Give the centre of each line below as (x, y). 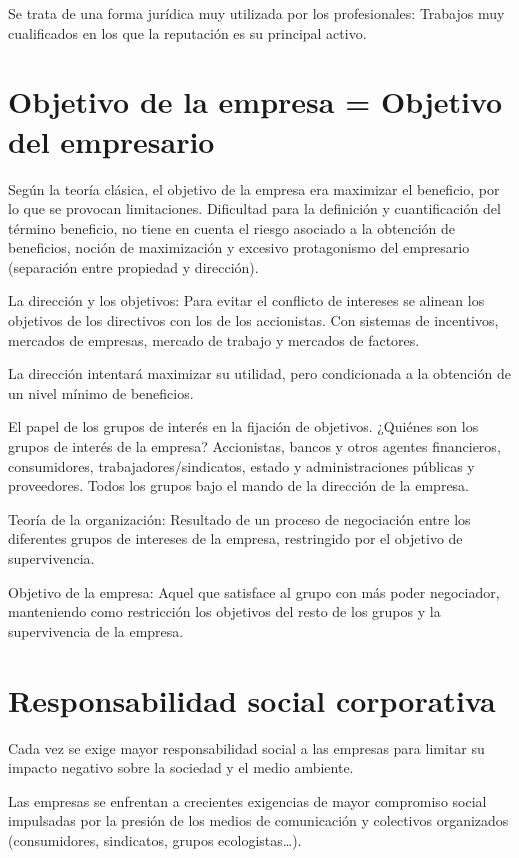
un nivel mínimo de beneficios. (101, 392)
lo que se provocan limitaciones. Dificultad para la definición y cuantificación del (254, 208)
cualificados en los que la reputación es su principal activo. (187, 32)
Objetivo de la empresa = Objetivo (255, 101)
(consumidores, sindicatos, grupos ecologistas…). (155, 839)
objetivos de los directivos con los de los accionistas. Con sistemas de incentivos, (253, 320)
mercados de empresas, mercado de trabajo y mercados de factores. (214, 339)
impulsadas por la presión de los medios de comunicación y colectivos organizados (258, 820)
